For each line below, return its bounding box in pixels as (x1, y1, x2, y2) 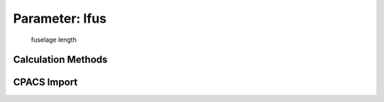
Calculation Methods (13, 54, 108, 66)
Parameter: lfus (13, 11, 107, 26)
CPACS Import (13, 76, 78, 89)
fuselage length (31, 35, 78, 44)
